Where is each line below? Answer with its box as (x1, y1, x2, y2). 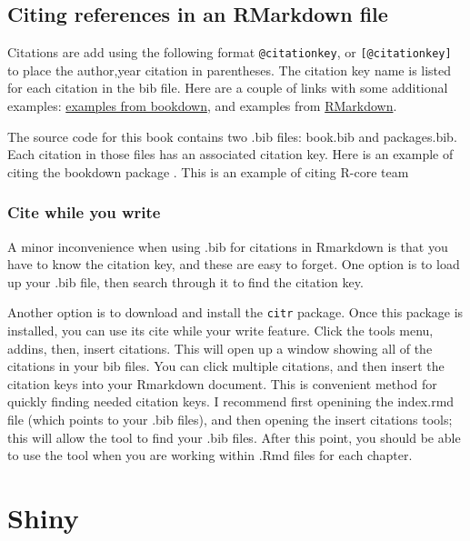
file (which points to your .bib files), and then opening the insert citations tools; (7, 410, 453, 429)
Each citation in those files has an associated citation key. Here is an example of (7, 145, 454, 164)
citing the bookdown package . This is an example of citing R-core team (7, 162, 409, 181)
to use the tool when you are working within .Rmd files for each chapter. (7, 446, 413, 465)
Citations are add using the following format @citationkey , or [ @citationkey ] (7, 43, 452, 62)
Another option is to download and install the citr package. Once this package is (7, 303, 464, 322)
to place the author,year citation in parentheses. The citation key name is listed (7, 60, 452, 79)
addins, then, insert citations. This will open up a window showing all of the (7, 338, 433, 357)
